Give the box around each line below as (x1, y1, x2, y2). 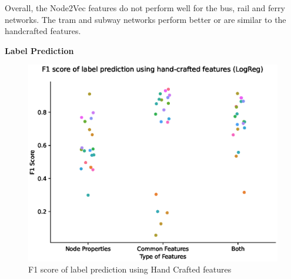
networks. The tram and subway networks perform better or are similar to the (5, 13, 286, 25)
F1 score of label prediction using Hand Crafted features (28, 263, 232, 275)
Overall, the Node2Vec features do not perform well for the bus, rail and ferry (5, 2, 285, 14)
